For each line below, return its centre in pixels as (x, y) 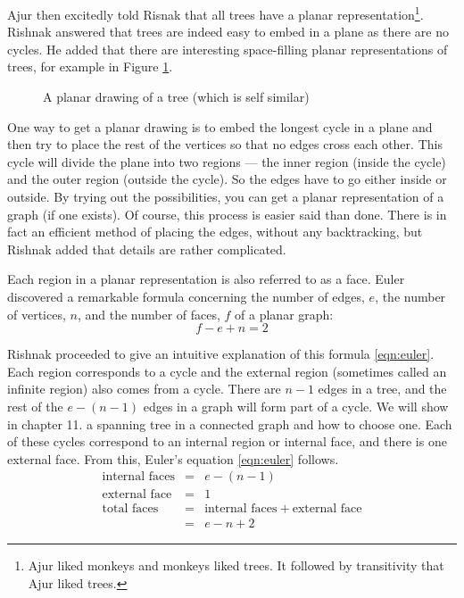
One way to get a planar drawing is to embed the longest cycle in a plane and (220, 126)
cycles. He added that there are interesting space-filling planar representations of (228, 49)
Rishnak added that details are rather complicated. (147, 249)
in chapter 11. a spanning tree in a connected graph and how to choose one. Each (230, 424)
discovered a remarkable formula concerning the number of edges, (186, 296)
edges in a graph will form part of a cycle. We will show (296, 406)
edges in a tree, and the (382, 389)
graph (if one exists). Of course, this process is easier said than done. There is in (227, 214)
